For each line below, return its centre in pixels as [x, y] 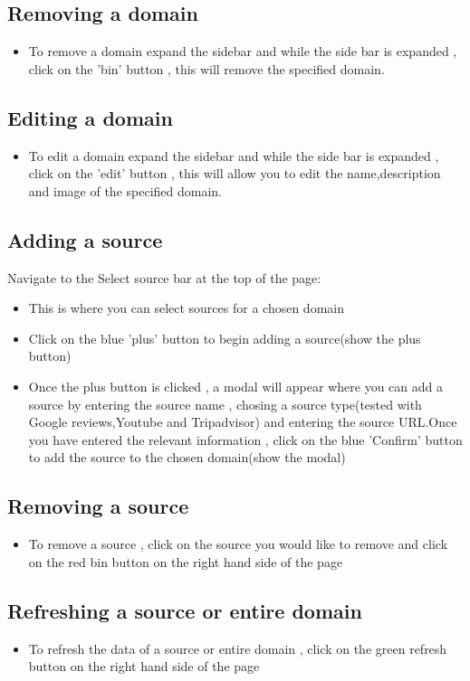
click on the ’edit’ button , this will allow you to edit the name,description [235, 173]
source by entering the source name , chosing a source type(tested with [225, 404]
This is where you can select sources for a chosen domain [186, 308]
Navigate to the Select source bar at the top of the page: [164, 277]
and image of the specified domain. [125, 190]
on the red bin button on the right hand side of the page [186, 561]
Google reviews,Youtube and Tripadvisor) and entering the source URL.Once [243, 422]
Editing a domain [90, 117]
